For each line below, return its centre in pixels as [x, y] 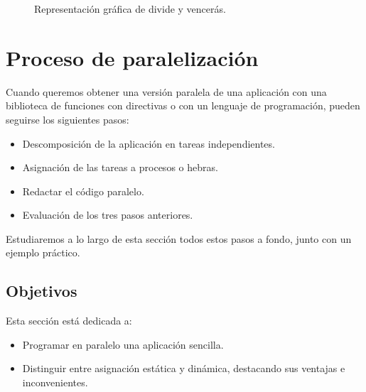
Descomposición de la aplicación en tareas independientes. [149, 143]
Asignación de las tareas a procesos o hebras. [120, 167]
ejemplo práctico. [43, 252]
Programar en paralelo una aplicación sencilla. [123, 344]
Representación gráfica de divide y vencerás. [130, 9]
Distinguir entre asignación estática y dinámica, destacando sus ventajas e [184, 368]
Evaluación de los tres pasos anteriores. [108, 215]
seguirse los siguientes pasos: [68, 119]
